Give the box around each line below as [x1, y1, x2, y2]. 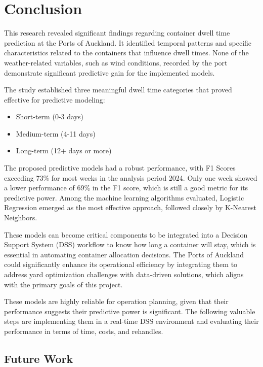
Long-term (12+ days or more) [16, 145, 112, 156]
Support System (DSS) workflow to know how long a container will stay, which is [4, 239, 256, 250]
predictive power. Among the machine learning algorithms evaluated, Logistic [4, 192, 244, 203]
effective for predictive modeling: [4, 94, 105, 105]
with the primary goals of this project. [4, 279, 123, 289]
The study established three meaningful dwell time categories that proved [4, 84, 232, 95]
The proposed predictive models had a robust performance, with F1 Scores [4, 162, 236, 173]
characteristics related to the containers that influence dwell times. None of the [4, 47, 249, 58]
